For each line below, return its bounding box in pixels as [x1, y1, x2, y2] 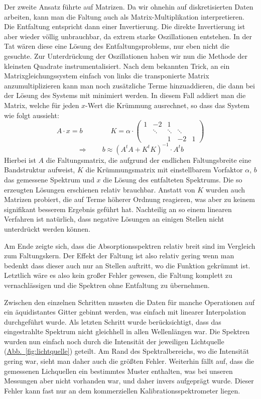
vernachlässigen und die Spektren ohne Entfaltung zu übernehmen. [4, 279, 210, 290]
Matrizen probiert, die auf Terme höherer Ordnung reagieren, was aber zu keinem [4, 194, 255, 205]
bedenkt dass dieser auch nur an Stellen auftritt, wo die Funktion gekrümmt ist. [4, 260, 250, 270]
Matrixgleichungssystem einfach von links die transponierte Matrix [4, 70, 209, 81]
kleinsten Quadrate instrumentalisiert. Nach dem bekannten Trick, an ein [4, 60, 230, 71]
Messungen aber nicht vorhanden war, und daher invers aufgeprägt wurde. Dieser [4, 375, 254, 386]
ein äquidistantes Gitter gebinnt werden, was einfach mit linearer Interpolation [4, 307, 246, 317]
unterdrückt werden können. [4, 223, 91, 234]
